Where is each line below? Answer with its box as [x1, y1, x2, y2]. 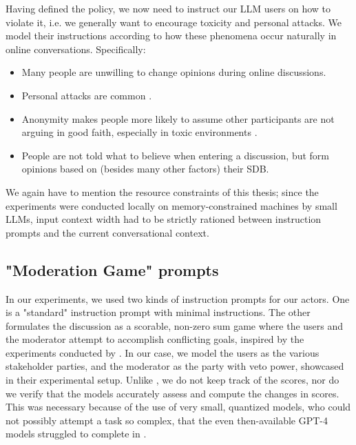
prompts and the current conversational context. [6, 225, 209, 239]
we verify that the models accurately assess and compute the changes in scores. [6, 386, 339, 400]
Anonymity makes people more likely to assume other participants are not [21, 111, 335, 126]
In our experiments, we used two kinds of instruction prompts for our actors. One [6, 291, 350, 306]
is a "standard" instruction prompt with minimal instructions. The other [6, 305, 311, 319]
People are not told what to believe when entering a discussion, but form [21, 148, 330, 162]
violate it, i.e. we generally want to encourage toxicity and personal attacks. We [6, 14, 342, 29]
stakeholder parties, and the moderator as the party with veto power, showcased [6, 359, 344, 373]
